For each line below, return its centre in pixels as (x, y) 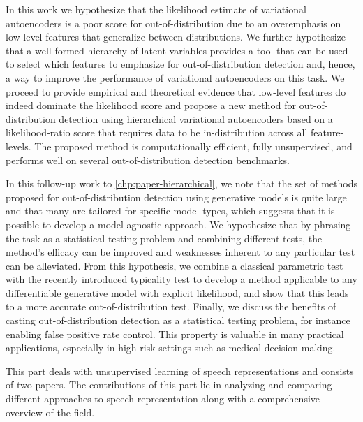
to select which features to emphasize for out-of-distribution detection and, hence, (180, 64)
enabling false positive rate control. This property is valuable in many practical (175, 334)
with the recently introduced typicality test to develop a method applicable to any (181, 279)
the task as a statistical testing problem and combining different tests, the (164, 238)
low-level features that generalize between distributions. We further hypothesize (176, 37)
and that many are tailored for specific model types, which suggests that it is (170, 211)
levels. (18, 146)
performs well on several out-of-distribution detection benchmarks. (148, 160)
